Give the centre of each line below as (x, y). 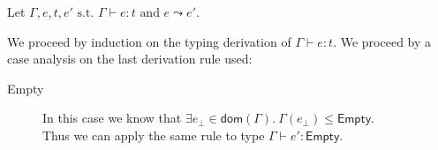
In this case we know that (112, 118)
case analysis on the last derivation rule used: (130, 59)
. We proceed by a (382, 41)
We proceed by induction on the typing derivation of (149, 41)
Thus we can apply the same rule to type (154, 135)
